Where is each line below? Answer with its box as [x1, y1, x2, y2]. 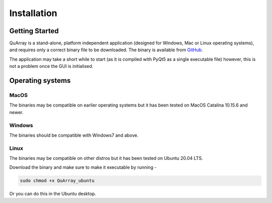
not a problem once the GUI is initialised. [9, 63, 94, 69]
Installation [9, 8, 57, 19]
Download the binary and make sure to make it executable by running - [9, 164, 157, 170]
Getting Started [9, 27, 59, 35]
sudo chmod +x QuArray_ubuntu [20, 178, 95, 183]
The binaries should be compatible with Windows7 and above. [9, 132, 139, 138]
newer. [9, 109, 24, 115]
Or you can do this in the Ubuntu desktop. [9, 191, 96, 197]
